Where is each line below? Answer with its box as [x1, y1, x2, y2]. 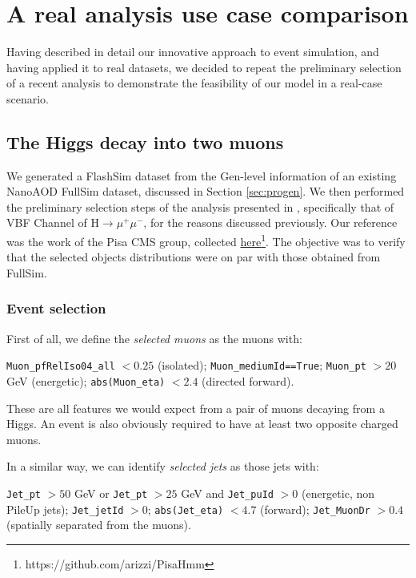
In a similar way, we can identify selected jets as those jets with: [6, 458, 319, 475]
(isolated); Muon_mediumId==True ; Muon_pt [157, 357, 366, 374]
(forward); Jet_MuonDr [260, 500, 370, 517]
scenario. [6, 90, 50, 107]
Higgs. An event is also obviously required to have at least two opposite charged [6, 415, 398, 432]
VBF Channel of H [6, 214, 99, 231]
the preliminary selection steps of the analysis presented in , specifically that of [6, 198, 394, 215]
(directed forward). [202, 372, 294, 389]
